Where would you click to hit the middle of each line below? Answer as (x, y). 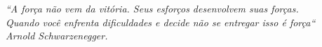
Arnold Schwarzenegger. (57, 36)
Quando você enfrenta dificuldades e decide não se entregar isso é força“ (161, 22)
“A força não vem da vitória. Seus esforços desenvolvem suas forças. (152, 8)
